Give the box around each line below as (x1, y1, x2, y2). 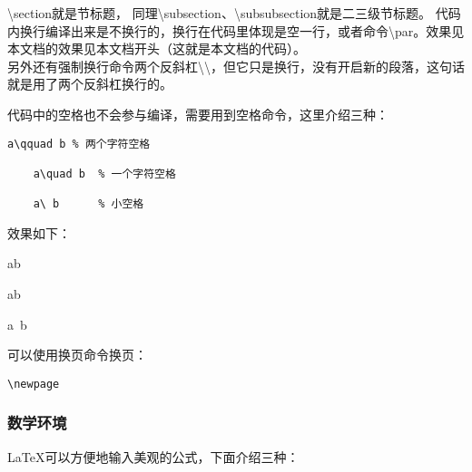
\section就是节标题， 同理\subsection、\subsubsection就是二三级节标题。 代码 (7, 4, 461, 22)
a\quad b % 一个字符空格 (33, 167, 176, 180)
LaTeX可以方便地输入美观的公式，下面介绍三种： (7, 447, 300, 466)
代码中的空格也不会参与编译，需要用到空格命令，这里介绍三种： (7, 104, 388, 123)
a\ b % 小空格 (33, 197, 144, 211)
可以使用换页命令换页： (7, 345, 147, 364)
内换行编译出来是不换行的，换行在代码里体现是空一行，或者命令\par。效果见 (7, 21, 465, 40)
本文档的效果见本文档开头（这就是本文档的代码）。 (7, 39, 306, 58)
